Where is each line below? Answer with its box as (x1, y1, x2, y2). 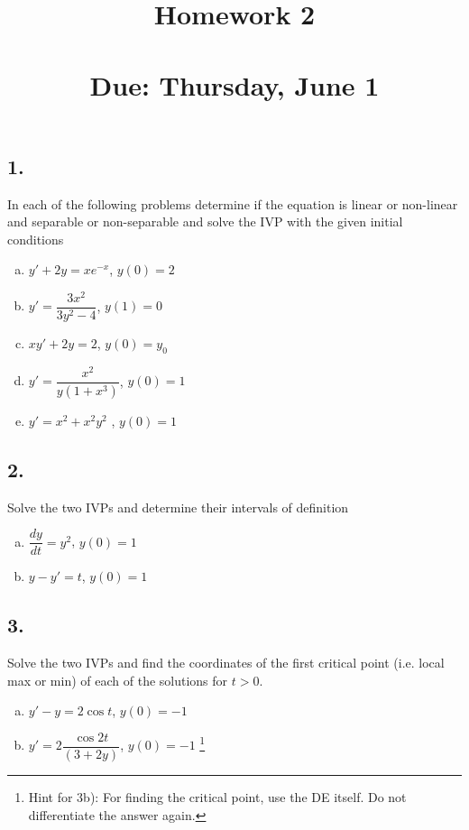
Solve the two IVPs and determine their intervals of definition (7, 497, 349, 516)
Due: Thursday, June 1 (89, 66, 380, 103)
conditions (7, 229, 64, 248)
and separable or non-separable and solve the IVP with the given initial (7, 212, 403, 231)
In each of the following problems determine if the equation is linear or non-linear (7, 194, 458, 213)
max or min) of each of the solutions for (7, 670, 228, 689)
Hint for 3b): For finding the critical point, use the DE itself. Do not (28, 787, 407, 806)
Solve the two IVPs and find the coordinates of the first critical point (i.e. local (7, 653, 445, 672)
